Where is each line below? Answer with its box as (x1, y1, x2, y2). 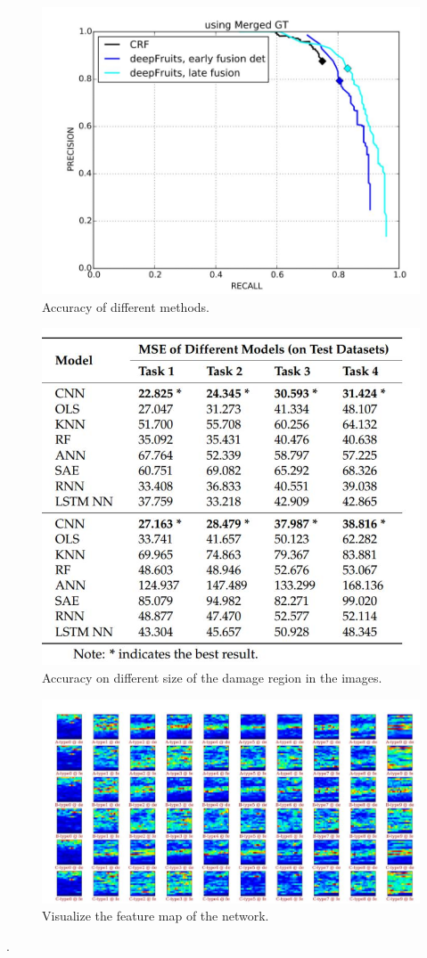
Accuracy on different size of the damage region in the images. (42, 668, 382, 687)
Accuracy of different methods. (42, 297, 209, 315)
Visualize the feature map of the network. (42, 906, 269, 925)
